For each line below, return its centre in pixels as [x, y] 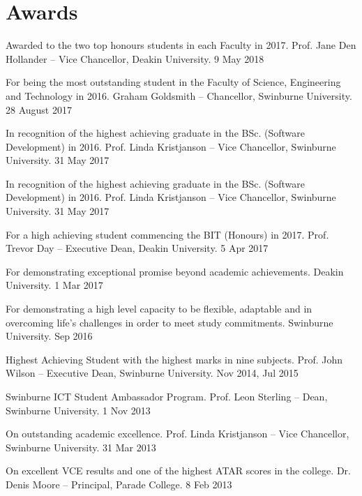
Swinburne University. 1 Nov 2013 [78, 410]
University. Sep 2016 [49, 336]
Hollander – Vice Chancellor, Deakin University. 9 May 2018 [135, 58]
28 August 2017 [39, 109]
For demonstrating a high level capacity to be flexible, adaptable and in [159, 309]
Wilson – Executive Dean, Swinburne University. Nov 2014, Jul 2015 [152, 373]
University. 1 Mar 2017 [54, 285]
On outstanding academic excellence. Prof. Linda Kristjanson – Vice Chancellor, [178, 434]
